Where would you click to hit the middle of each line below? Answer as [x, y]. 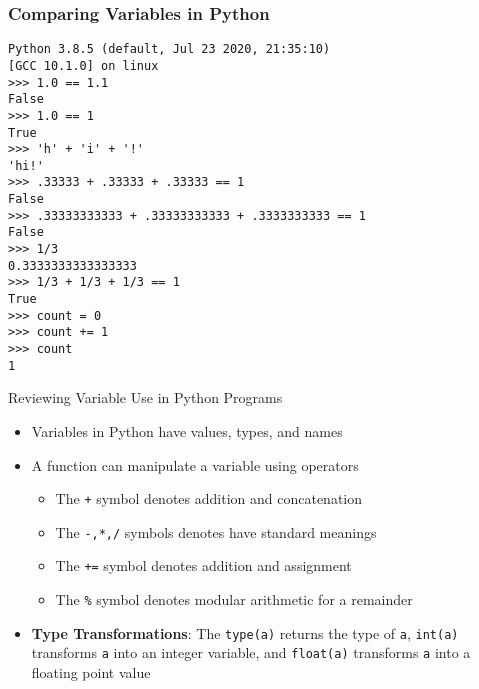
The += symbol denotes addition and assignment [203, 565]
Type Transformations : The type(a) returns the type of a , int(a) [245, 632]
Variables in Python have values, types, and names [187, 430]
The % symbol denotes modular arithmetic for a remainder [234, 599]
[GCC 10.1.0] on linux [83, 65]
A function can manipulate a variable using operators [195, 464]
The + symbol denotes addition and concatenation [208, 498]
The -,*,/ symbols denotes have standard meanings [216, 531]
